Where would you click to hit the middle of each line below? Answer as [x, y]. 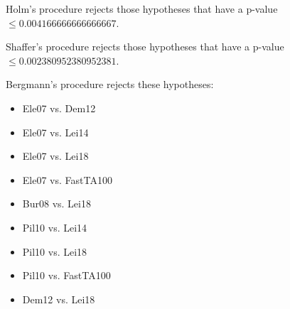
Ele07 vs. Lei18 [55, 156]
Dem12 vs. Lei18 [59, 299]
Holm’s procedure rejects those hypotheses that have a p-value [142, 9]
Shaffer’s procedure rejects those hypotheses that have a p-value [145, 47]
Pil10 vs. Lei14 [55, 227]
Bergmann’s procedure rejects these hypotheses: [110, 84]
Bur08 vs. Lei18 [57, 204]
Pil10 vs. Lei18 [55, 251]
